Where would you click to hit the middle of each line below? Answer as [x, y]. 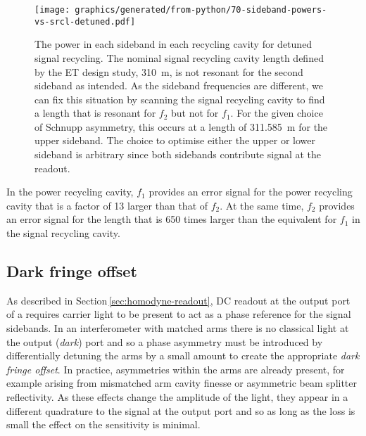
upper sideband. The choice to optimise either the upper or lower [175, 140]
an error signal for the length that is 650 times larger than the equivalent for [172, 219]
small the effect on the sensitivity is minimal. [103, 424]
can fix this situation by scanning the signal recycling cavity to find [180, 99]
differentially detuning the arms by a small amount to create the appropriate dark [183, 355]
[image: [52, 10]
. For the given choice [277, 113]
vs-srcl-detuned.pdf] [85, 21]
